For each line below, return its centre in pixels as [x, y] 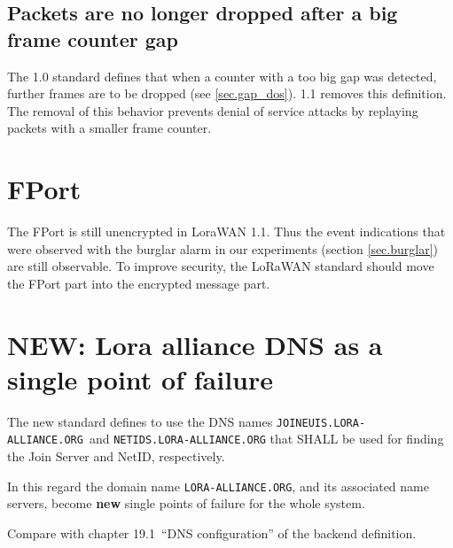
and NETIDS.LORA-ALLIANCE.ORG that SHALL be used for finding [266, 439]
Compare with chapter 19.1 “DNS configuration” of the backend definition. [212, 533]
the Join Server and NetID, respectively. [116, 456]
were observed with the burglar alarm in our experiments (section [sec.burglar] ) [223, 248]
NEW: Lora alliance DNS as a [195, 344]
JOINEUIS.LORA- [321, 423]
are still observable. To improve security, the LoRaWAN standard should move [221, 266]
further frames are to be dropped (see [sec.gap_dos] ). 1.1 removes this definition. [227, 93]
